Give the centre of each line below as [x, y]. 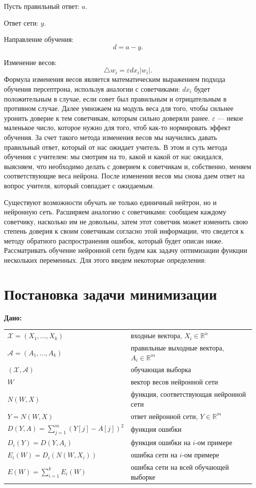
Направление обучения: [39, 39]
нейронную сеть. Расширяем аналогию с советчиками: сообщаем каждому [115, 212]
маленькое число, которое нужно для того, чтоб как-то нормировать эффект [117, 127]
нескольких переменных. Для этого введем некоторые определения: [105, 260]
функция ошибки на [160, 442]
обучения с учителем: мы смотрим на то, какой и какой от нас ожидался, [114, 157]
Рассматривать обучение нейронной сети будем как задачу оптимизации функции [126, 250]
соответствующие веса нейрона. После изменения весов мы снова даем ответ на [125, 176]
